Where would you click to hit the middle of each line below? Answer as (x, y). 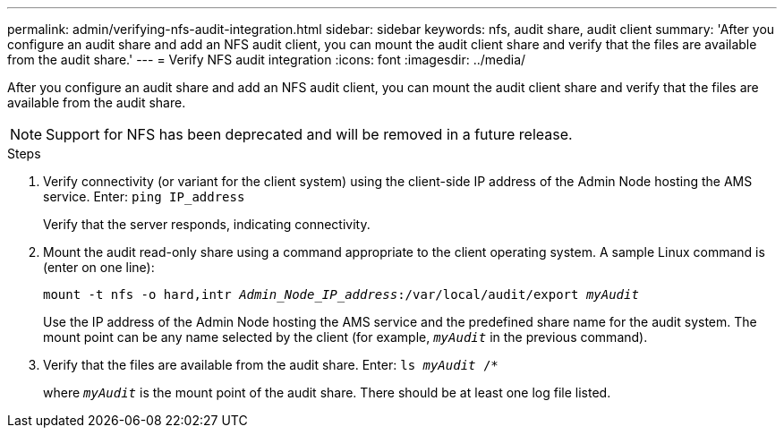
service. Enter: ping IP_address (144, 196)
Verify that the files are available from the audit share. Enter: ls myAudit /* (271, 365)
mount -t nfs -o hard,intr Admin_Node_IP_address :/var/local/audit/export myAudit (341, 294)
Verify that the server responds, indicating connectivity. (207, 224)
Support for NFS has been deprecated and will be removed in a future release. (309, 134)
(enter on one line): (99, 267)
